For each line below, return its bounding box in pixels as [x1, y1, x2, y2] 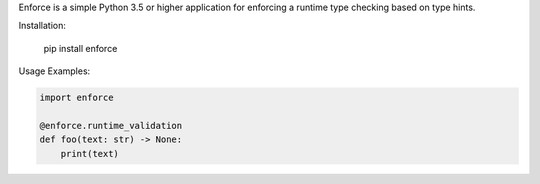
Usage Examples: [18, 65, 91, 77]
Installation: [18, 20, 67, 32]
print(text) [60, 148, 120, 159]
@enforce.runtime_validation [39, 120, 183, 131]
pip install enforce [43, 42, 118, 54]
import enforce [39, 92, 114, 104]
